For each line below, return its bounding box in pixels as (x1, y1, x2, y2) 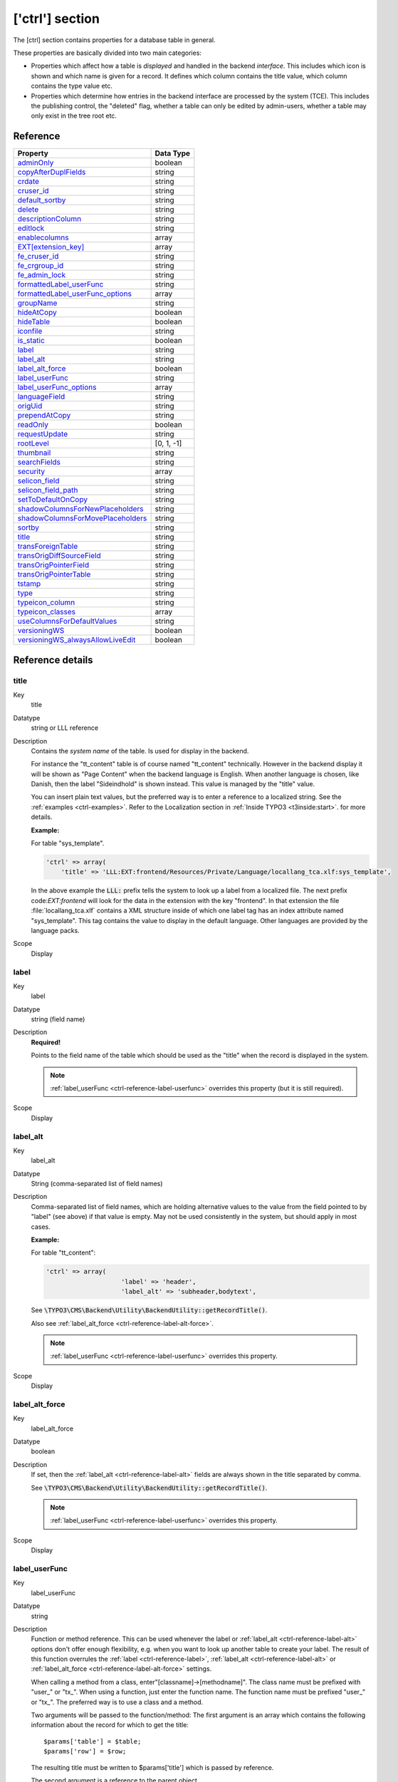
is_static (17, 336, 46, 346)
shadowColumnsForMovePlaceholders (17, 513, 147, 523)
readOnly (17, 420, 49, 430)
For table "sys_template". (31, 839, 105, 848)
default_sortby (17, 195, 66, 205)
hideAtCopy (17, 307, 57, 317)
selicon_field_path (17, 485, 78, 495)
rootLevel (17, 438, 49, 448)
